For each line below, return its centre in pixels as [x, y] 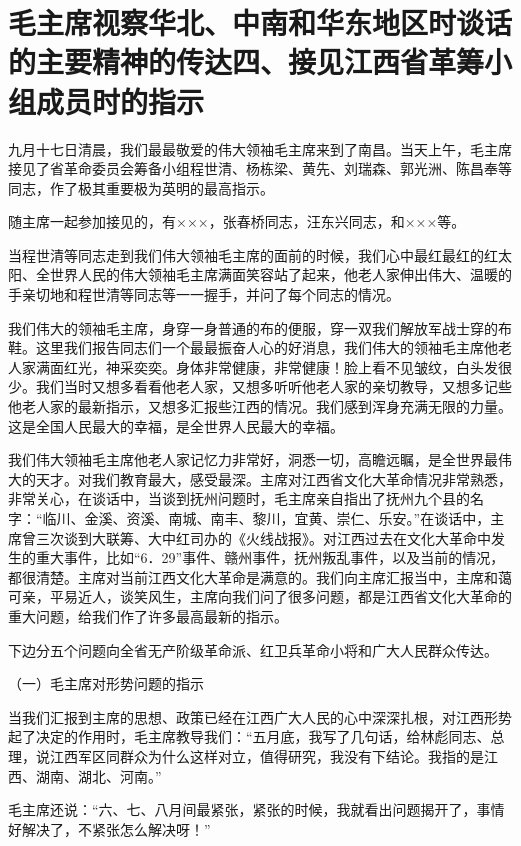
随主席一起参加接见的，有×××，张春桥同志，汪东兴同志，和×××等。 [237, 221]
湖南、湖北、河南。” [98, 775]
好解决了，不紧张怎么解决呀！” [109, 828]
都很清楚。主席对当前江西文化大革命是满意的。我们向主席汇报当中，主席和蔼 [260, 576]
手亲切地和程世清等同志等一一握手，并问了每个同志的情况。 [204, 294]
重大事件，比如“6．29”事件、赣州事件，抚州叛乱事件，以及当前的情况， [270, 557]
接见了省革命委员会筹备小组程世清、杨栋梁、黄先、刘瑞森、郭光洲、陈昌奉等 [260, 168]
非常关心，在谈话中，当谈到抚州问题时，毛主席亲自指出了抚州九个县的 [239, 498]
